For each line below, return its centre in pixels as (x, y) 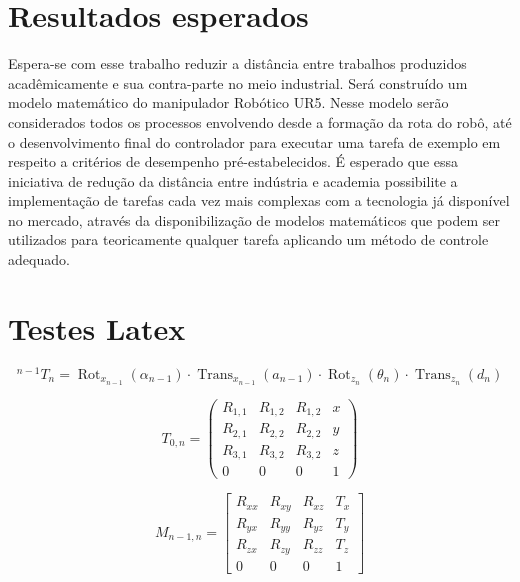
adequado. (39, 259)
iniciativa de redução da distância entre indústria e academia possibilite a (233, 180)
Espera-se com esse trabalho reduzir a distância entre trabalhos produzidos (237, 63)
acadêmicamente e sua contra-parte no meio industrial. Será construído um (238, 82)
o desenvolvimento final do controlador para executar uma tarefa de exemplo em (254, 141)
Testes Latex (97, 327)
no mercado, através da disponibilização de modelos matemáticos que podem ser (254, 219)
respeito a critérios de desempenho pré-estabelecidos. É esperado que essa (233, 161)
